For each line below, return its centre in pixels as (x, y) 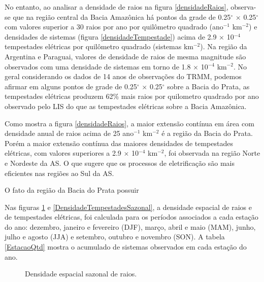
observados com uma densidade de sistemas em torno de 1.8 (98, 66)
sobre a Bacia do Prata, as (208, 86)
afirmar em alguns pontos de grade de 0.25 (71, 86)
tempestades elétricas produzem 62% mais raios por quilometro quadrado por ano (132, 96)
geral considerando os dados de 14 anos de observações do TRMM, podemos (123, 76)
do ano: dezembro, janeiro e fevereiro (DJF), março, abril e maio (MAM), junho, (130, 226)
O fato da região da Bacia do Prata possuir (72, 190)
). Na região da (224, 46)
